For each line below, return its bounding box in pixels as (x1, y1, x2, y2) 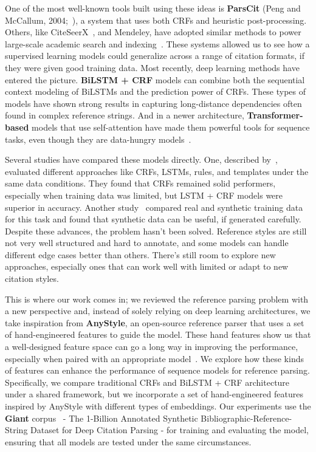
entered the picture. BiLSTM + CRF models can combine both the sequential (5, 73, 305, 86)
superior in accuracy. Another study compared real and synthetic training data (5, 200, 303, 213)
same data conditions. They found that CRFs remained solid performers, (5, 177, 276, 190)
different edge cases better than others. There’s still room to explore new (5, 248, 276, 261)
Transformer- (247, 109, 303, 122)
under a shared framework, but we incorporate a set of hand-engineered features (5, 388, 303, 400)
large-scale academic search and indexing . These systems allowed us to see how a (5, 37, 310, 50)
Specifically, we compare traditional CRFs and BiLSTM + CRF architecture (5, 375, 290, 388)
